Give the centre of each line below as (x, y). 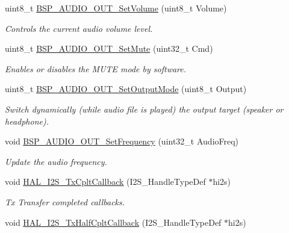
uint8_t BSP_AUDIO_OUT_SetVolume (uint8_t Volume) (116, 8)
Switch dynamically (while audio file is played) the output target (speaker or (144, 109)
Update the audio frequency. (56, 161)
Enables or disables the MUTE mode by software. (96, 68)
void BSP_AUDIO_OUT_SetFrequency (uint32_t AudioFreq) (122, 141)
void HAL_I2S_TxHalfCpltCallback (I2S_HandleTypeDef (113, 222)
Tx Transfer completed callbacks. (65, 201)
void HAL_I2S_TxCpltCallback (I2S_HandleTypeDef (105, 182)
